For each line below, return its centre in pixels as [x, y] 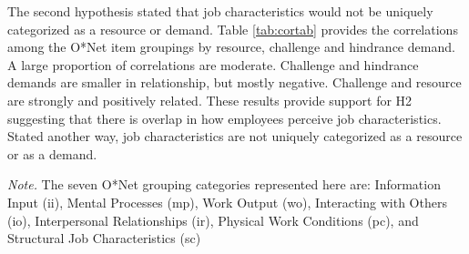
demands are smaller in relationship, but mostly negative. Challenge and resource [234, 82]
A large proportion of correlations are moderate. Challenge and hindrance [213, 64]
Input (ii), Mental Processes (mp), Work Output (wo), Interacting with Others [227, 202]
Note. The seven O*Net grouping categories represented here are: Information [224, 184]
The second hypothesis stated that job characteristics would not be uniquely [220, 11]
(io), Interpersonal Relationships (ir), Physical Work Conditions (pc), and [213, 220]
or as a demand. [52, 153]
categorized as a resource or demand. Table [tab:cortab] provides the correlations [233, 29]
